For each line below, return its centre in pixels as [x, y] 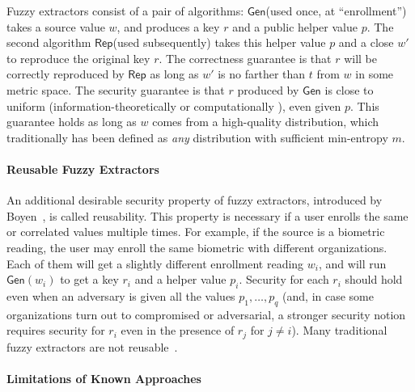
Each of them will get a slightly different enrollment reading [155, 263]
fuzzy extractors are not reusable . [92, 346]
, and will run [352, 263]
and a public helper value [295, 26]
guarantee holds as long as [72, 122]
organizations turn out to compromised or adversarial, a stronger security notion [206, 314]
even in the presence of [178, 330]
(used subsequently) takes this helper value [219, 42]
